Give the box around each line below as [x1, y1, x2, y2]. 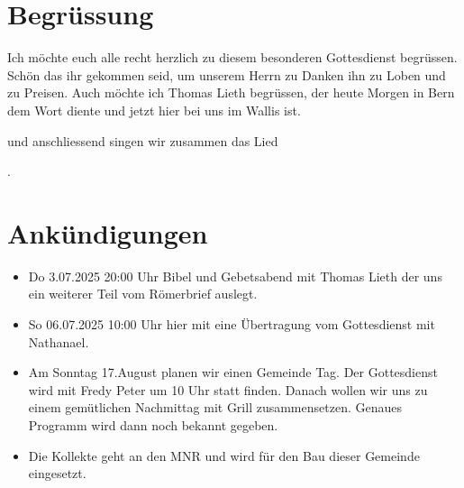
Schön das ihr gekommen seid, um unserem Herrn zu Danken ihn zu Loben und [7, 65, 446, 84]
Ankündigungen [7, 214, 208, 251]
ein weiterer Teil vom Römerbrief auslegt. [28, 284, 258, 303]
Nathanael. [28, 332, 89, 351]
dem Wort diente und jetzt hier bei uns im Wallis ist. [7, 100, 301, 119]
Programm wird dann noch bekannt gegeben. [28, 415, 278, 434]
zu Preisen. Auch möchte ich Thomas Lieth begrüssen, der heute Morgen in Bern [7, 83, 455, 102]
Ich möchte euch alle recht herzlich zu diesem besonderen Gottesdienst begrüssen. [7, 48, 458, 67]
